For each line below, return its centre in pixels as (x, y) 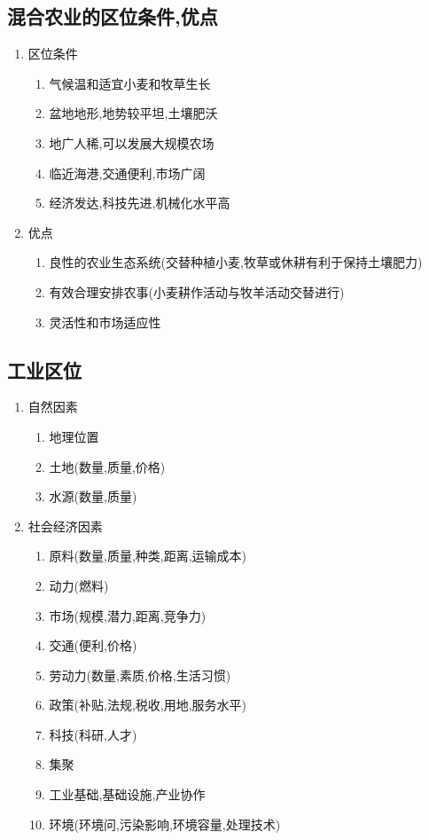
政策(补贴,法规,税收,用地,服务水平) (148, 705)
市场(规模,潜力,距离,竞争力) (128, 615)
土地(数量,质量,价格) (107, 466)
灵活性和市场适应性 (105, 322)
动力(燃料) (79, 585)
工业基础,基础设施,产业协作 (127, 794)
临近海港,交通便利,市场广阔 (127, 173)
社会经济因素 (65, 526)
